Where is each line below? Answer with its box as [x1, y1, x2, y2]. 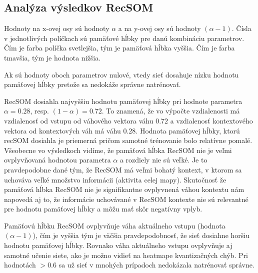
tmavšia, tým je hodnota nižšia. [4, 52, 101, 62]
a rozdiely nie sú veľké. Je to [119, 154, 207, 165]
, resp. [30, 105, 49, 116]
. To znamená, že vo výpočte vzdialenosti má [101, 105, 240, 116]
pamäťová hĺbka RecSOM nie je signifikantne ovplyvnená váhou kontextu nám [4, 184, 244, 194]
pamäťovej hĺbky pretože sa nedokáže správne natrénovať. [4, 79, 181, 89]
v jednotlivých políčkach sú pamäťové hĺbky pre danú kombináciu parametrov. [4, 32, 244, 43]
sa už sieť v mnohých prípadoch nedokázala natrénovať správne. [58, 259, 254, 270]
